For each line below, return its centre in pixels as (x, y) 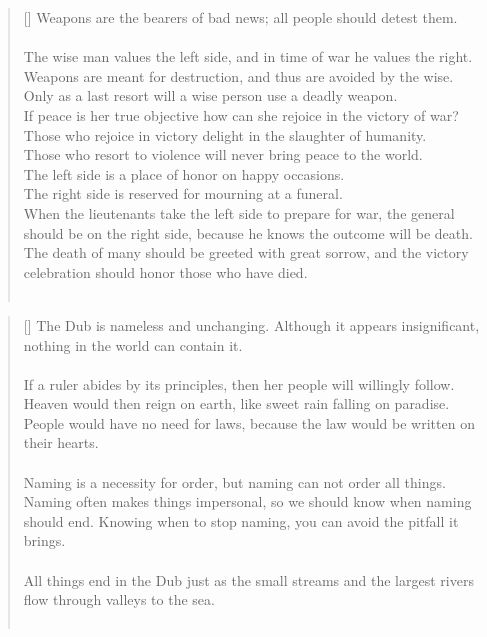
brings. (44, 540)
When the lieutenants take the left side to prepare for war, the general (239, 212)
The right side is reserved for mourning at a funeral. (183, 193)
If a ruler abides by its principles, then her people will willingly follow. (239, 383)
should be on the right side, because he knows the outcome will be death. (248, 232)
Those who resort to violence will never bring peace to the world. (223, 154)
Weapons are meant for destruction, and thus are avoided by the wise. (238, 75)
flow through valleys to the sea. (119, 599)
